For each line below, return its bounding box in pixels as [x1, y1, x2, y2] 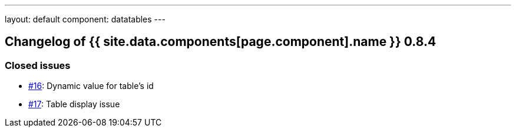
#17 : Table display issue [28, 99, 120, 110]
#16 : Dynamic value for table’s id [28, 81, 154, 91]
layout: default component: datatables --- [5, 14, 166, 24]
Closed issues [5, 59, 71, 71]
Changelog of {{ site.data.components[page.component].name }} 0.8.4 [5, 34, 436, 49]
